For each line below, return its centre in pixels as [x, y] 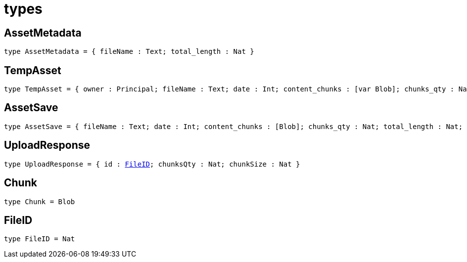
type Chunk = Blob [40, 201]
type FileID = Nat [40, 239]
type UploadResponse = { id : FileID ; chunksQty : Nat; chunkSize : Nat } [152, 164]
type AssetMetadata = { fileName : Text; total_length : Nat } [129, 52]
